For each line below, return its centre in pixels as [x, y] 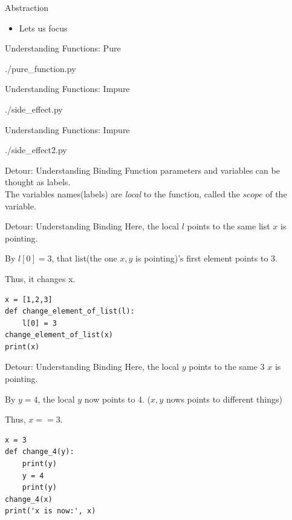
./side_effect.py [34, 109]
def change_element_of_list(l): [70, 311]
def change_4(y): [40, 452]
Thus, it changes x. [40, 278]
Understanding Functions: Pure [63, 48]
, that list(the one [84, 258]
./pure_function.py [41, 68]
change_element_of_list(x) [59, 335]
